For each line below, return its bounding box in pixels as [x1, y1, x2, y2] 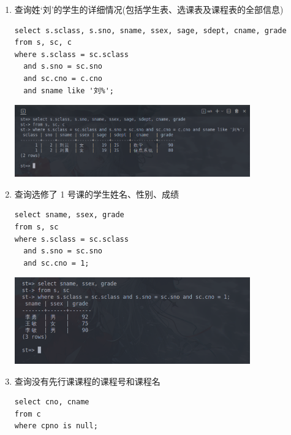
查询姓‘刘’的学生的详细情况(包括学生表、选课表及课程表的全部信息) [14, 3, 284, 15]
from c [14, 409, 41, 418]
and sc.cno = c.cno [23, 74, 102, 83]
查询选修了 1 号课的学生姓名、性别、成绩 [14, 187, 180, 200]
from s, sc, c [14, 38, 72, 47]
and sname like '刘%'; [23, 86, 115, 95]
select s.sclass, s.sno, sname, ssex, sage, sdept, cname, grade [14, 26, 287, 35]
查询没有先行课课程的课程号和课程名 [14, 374, 161, 387]
